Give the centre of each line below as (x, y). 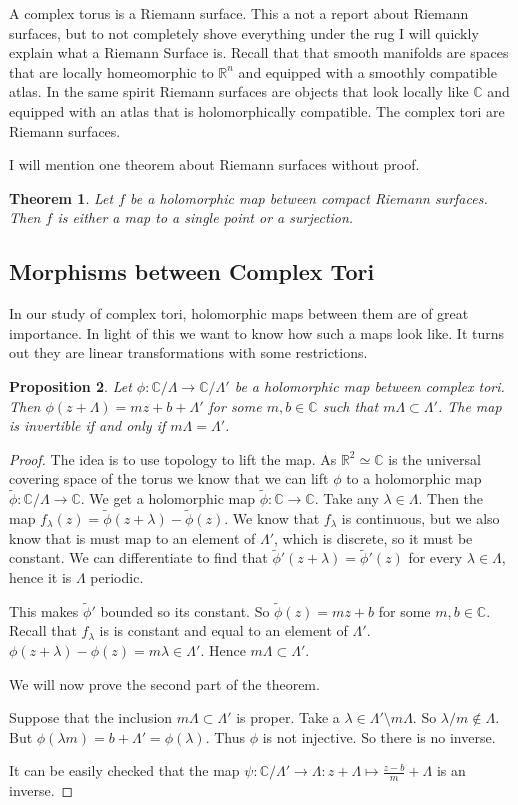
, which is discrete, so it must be (373, 537)
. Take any (346, 498)
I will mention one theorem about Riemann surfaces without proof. (214, 164)
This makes (44, 610)
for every (435, 557)
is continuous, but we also (420, 517)
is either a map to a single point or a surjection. (205, 217)
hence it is (40, 576)
